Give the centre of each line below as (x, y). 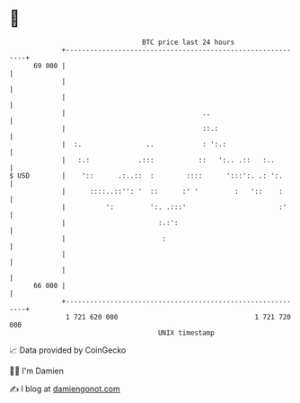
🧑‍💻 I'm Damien (37, 371)
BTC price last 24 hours (189, 42)
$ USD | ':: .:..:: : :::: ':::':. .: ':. (146, 175)
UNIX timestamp (186, 333)
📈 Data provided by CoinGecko (68, 350)
